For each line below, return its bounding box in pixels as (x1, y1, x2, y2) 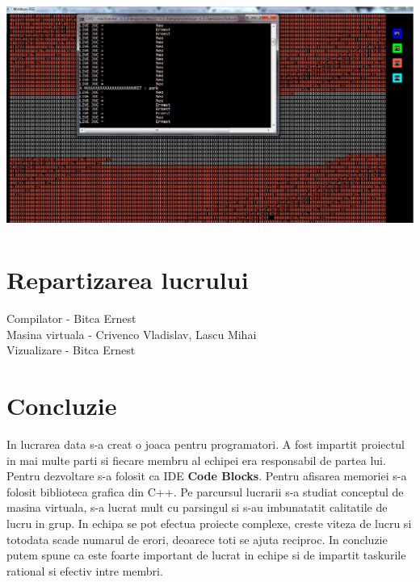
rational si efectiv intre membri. (6, 562, 163, 579)
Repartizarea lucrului (6, 263, 249, 296)
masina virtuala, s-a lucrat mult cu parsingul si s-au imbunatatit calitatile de (6, 499, 388, 516)
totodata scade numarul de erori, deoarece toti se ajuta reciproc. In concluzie (6, 530, 388, 547)
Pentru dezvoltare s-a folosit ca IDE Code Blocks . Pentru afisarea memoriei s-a (6, 467, 407, 484)
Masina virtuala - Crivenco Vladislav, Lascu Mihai (6, 325, 257, 342)
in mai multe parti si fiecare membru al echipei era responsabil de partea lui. (6, 451, 386, 468)
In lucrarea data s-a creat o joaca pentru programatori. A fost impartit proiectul (6, 436, 405, 453)
